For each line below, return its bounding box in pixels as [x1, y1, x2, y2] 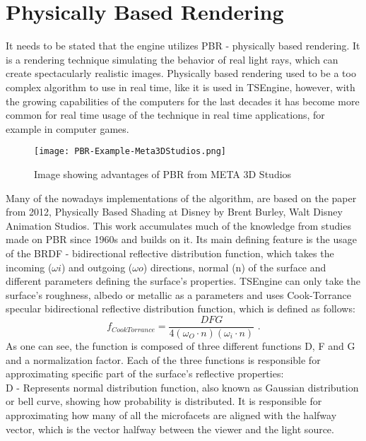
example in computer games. [6, 121, 129, 136]
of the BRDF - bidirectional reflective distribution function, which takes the [6, 245, 334, 260]
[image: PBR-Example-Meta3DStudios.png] [34, 146, 227, 157]
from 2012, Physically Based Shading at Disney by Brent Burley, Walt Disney [6, 204, 343, 219]
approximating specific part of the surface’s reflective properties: [6, 366, 284, 381]
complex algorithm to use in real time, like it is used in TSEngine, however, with [6, 79, 355, 94]
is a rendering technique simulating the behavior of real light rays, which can [6, 52, 338, 66]
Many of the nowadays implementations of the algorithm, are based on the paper [6, 190, 357, 205]
